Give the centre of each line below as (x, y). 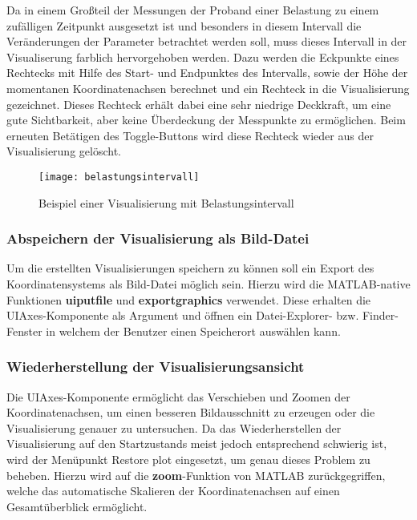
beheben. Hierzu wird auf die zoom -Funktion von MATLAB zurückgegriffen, (196, 475)
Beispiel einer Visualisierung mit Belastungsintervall (166, 202)
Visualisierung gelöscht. (64, 151)
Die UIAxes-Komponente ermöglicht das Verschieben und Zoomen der (178, 396)
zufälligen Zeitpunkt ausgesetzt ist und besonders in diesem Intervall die (184, 25)
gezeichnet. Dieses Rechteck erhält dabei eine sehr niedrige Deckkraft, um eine (199, 104)
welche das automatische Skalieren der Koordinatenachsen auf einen (173, 491)
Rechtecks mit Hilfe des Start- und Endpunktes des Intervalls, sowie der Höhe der (207, 73)
